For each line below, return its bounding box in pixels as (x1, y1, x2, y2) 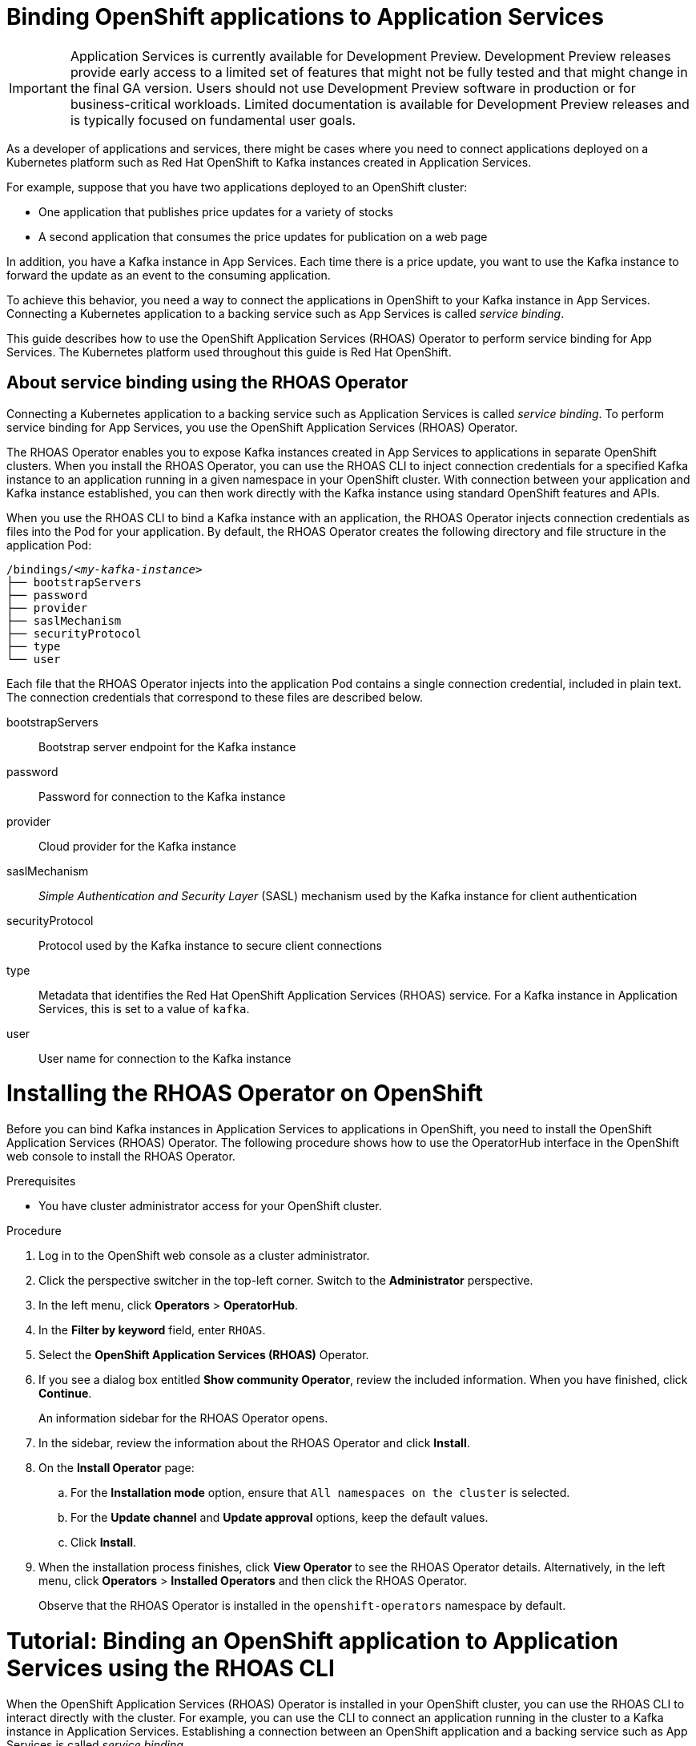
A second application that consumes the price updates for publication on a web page (38, 229, 488, 243)
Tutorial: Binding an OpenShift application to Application (6, 1627, 619, 1655)
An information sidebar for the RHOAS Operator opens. (38, 1411, 328, 1426)
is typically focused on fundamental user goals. (70, 111, 356, 128)
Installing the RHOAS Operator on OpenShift (6, 1080, 483, 1108)
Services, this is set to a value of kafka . (38, 1001, 250, 1016)
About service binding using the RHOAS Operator (6, 372, 408, 393)
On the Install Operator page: (38, 1461, 195, 1475)
